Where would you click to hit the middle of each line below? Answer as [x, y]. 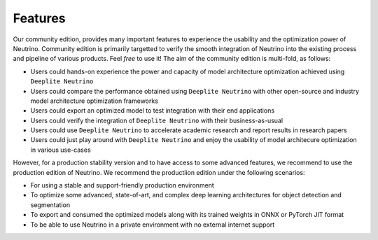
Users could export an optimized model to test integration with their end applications [153, 111]
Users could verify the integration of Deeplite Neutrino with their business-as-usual [157, 120]
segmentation [50, 205]
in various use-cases [61, 150]
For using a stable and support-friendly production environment [122, 185]
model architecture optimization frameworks [94, 101]
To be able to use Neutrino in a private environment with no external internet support [153, 225]
